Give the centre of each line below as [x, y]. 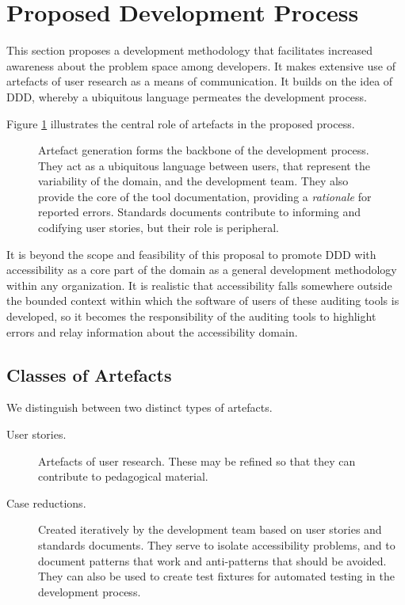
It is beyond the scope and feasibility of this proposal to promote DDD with [191, 254]
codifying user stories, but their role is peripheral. [159, 228]
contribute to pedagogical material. [123, 476]
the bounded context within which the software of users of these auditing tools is [203, 301]
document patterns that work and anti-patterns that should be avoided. [212, 560]
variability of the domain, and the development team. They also [193, 181]
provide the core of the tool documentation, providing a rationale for [205, 196]
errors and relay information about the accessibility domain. [152, 331]
